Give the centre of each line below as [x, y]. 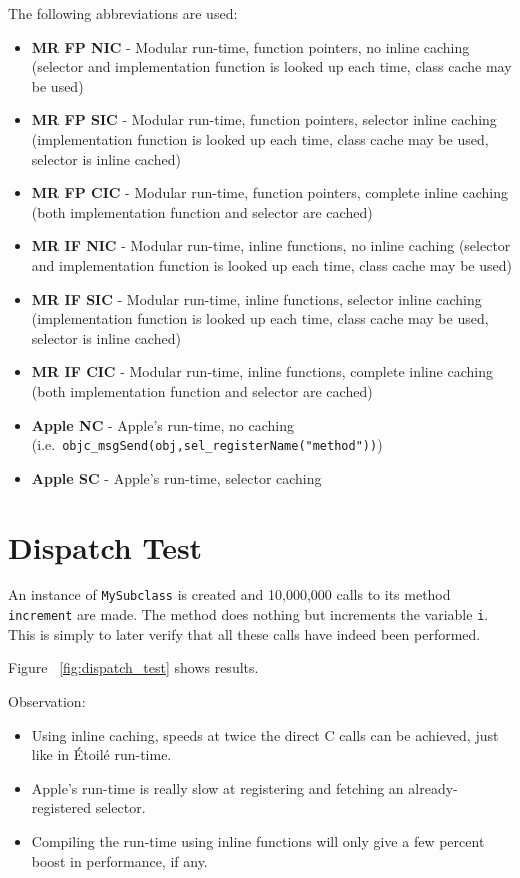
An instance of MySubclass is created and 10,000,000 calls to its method [229, 594]
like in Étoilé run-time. [101, 754]
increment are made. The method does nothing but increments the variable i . [248, 614]
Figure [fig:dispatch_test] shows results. [133, 667]
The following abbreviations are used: [123, 13]
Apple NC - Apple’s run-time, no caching [162, 424]
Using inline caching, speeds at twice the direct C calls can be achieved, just [265, 734]
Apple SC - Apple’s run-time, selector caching [176, 477]
